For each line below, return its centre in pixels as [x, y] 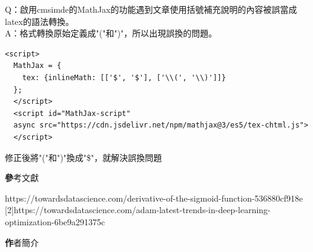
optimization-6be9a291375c [55, 221]
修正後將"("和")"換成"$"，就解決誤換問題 [84, 157]
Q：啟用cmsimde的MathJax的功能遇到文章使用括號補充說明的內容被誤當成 [151, 9]
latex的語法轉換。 [39, 21]
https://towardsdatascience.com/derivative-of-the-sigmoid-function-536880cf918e [154, 198]
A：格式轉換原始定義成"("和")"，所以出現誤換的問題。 [111, 33]
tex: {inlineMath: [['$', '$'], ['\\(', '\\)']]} [124, 77]
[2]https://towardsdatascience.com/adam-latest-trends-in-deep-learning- [138, 210]
